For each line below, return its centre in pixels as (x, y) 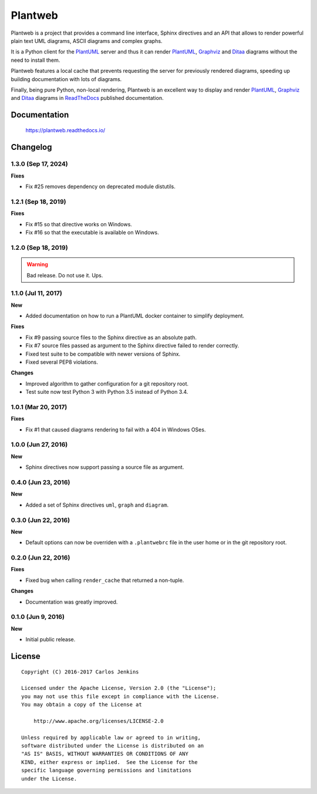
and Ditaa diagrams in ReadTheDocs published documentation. (87, 98)
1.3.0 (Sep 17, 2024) (40, 164)
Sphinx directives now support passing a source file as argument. (105, 467)
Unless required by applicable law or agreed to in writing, (111, 737)
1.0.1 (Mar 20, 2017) (39, 407)
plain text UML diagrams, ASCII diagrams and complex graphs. (87, 41)
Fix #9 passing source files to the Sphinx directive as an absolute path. (111, 337)
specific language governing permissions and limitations (107, 770)
